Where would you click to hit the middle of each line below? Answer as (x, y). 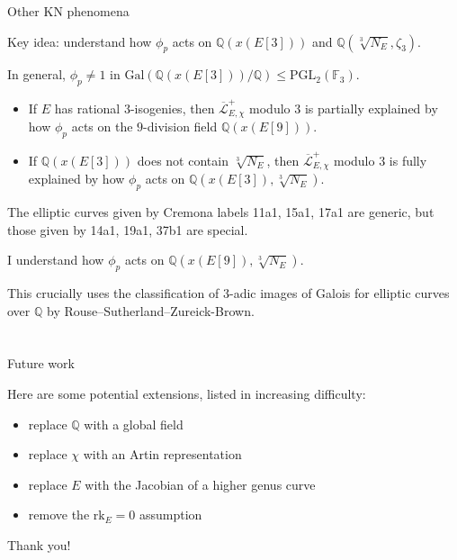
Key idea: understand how (80, 41)
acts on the (102, 126)
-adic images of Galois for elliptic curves (339, 293)
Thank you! (39, 545)
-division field (180, 126)
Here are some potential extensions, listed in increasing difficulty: (187, 394)
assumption (171, 515)
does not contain (183, 160)
